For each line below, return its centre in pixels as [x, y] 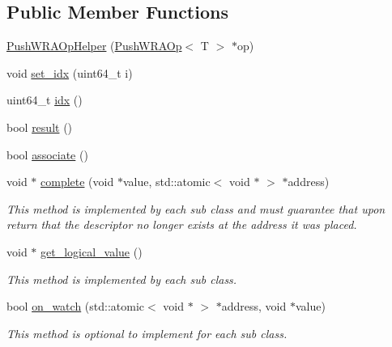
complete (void [77, 182]
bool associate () [47, 154]
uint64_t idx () [45, 100]
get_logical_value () [92, 251]
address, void [254, 306]
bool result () [40, 127]
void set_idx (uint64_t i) [70, 72]
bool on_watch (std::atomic [76, 306]
